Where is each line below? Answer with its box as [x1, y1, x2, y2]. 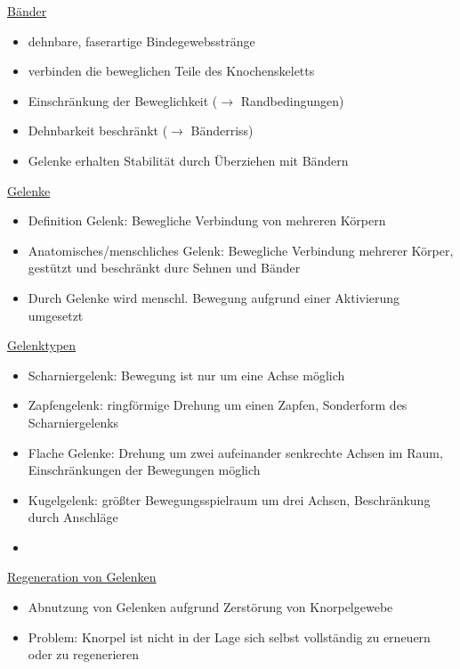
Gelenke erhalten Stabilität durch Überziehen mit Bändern [28, 151, 349, 169]
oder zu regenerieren [28, 645, 140, 664]
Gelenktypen [7, 336, 77, 355]
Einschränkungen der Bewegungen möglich [28, 461, 261, 479]
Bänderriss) [190, 121, 254, 140]
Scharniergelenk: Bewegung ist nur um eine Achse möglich [28, 365, 345, 384]
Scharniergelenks [28, 412, 119, 431]
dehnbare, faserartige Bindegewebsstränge [28, 31, 255, 50]
